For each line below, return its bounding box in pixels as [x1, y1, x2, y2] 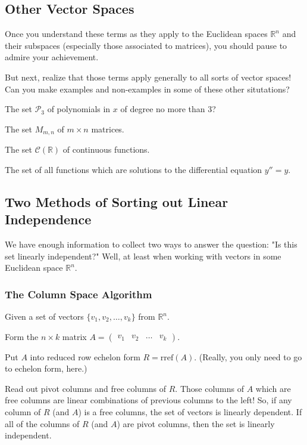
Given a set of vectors [5, 310, 84, 322]
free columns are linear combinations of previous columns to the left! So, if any [5, 394, 292, 406]
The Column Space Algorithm [5, 286, 152, 301]
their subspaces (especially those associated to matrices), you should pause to [5, 39, 287, 51]
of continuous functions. [62, 143, 150, 156]
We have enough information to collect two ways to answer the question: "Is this [5, 238, 297, 250]
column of [5, 405, 41, 418]
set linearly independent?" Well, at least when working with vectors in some [5, 249, 281, 262]
